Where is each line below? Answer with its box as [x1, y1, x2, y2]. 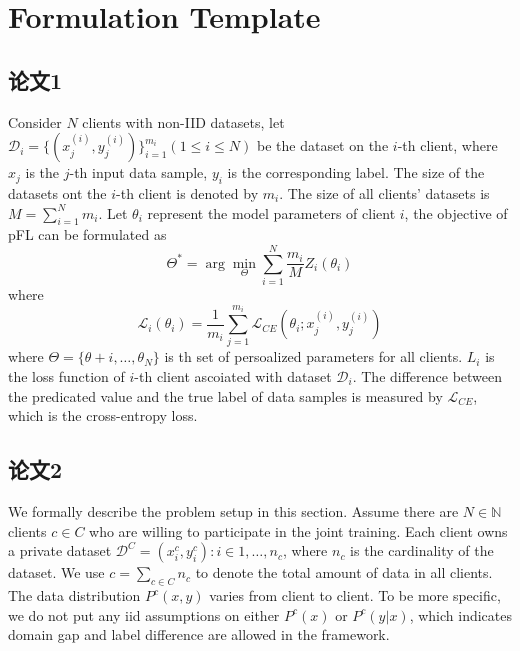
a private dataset [8, 540, 112, 561]
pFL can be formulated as [8, 224, 167, 245]
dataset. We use [8, 562, 105, 583]
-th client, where [397, 135, 498, 156]
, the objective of [404, 202, 508, 223]
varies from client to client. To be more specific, [209, 585, 501, 605]
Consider [8, 111, 62, 132]
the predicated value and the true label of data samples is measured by [8, 385, 443, 406]
